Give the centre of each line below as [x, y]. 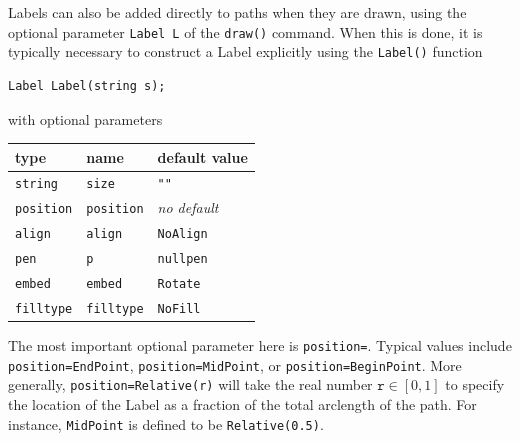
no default [188, 207]
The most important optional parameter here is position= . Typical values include [260, 345]
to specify [475, 384]
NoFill [179, 308]
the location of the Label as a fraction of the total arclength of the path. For [242, 404]
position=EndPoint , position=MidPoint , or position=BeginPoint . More [235, 364]
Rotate [179, 284]
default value [202, 156]
